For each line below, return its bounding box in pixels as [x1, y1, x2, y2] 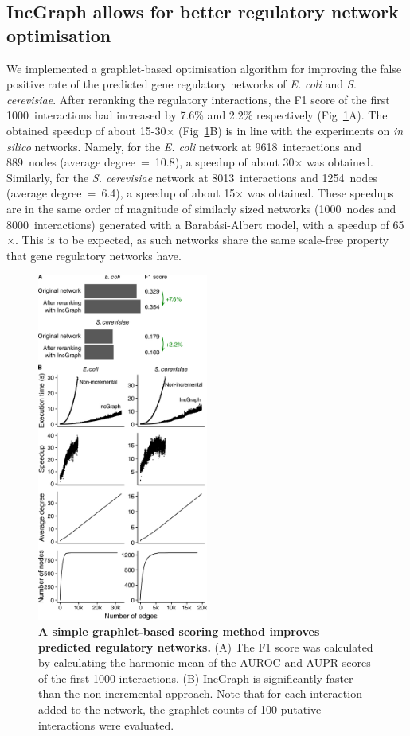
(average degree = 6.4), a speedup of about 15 [6, 185, 236, 201]
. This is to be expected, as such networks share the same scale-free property [14, 232, 389, 248]
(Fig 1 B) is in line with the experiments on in [178, 122, 404, 138]
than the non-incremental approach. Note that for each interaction [38, 685, 362, 702]
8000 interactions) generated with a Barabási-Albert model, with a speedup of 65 [6, 216, 404, 232]
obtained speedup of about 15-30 [6, 122, 166, 138]
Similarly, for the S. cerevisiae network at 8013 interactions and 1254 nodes [6, 169, 378, 185]
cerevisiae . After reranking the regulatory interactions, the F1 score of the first [6, 91, 390, 107]
